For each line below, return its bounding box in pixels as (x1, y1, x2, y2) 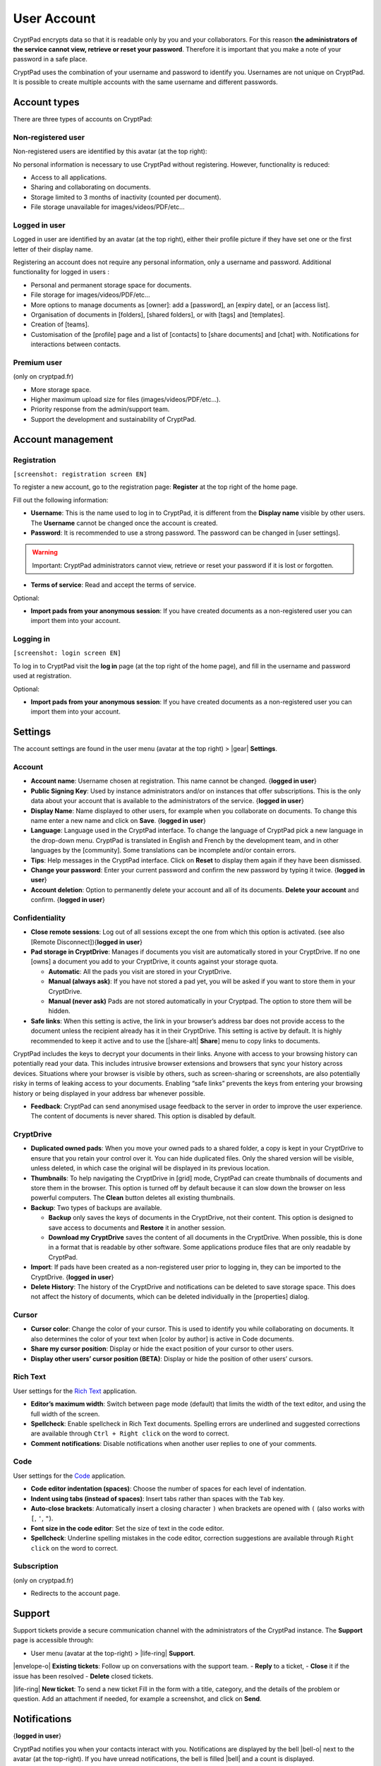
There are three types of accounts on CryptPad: (13, 115, 153, 124)
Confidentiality (13, 913, 66, 923)
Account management (13, 433, 114, 445)
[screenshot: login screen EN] (13, 649, 121, 657)
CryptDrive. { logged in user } (30, 1272, 114, 1281)
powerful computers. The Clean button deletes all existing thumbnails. (30, 1194, 236, 1202)
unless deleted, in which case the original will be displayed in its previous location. (30, 1164, 270, 1173)
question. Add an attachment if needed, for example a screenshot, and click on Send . (13, 1695, 262, 1703)
